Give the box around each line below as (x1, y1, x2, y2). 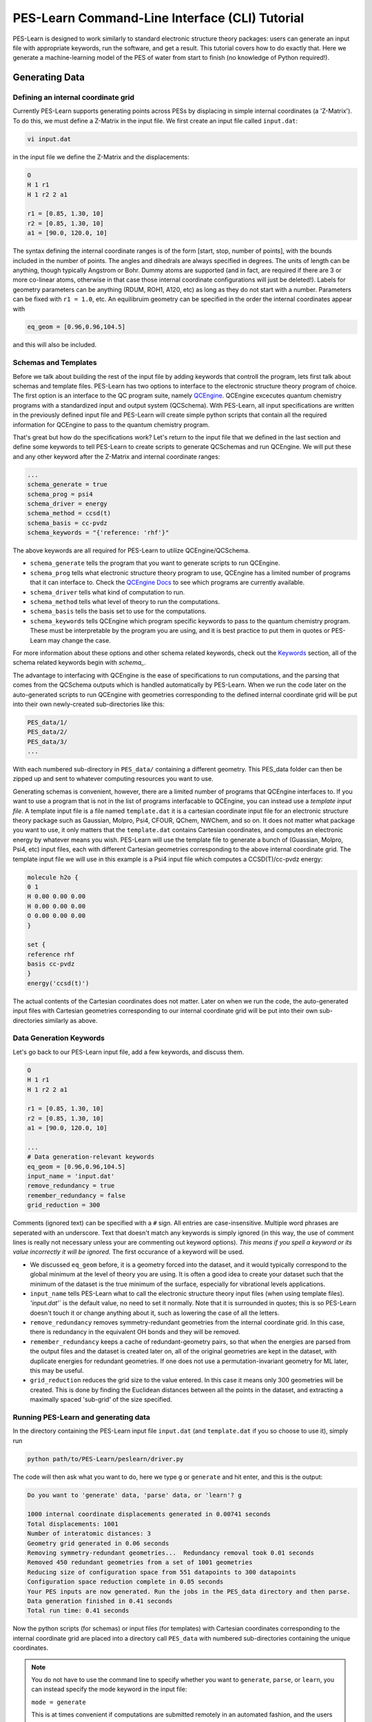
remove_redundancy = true (27, 1182, 115, 1190)
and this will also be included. (12, 341, 97, 349)
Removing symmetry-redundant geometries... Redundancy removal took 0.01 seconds (27, 1549, 315, 1557)
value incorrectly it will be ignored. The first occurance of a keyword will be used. (12, 1247, 245, 1256)
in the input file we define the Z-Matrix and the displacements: (12, 152, 189, 161)
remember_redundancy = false (27, 1192, 126, 1199)
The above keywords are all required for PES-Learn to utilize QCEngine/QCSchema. (12, 546, 250, 554)
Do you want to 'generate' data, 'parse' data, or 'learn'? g (27, 1491, 242, 1499)
